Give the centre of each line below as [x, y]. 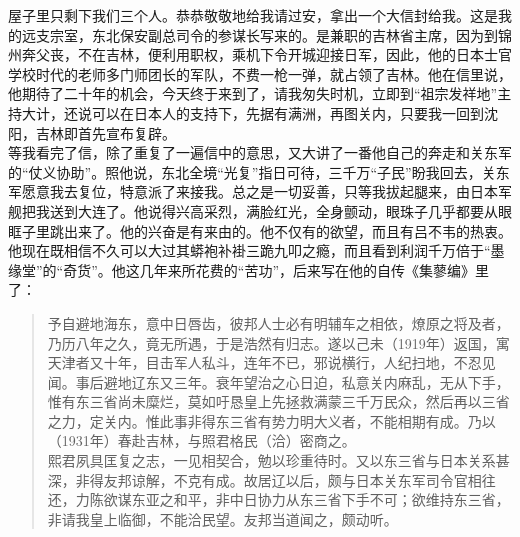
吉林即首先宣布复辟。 [105, 132]
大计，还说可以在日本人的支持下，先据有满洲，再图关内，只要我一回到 [252, 112]
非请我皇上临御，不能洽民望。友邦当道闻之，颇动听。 [222, 518]
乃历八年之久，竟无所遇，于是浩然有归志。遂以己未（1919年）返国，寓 [278, 342]
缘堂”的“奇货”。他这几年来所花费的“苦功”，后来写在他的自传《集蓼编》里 [249, 269]
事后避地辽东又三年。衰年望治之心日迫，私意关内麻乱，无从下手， [292, 381]
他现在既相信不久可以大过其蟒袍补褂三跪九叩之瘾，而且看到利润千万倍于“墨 [256, 250]
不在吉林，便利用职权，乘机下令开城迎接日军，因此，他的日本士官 [294, 54]
